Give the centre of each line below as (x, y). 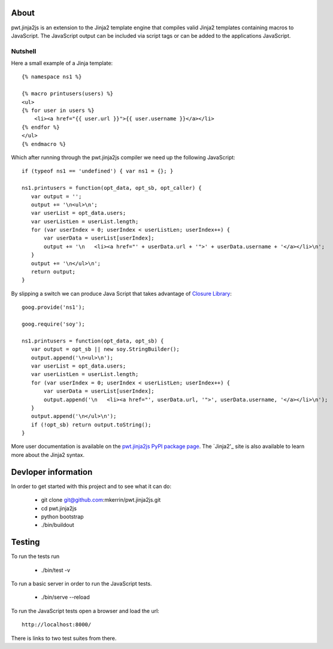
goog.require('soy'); (53, 324)
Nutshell (24, 51)
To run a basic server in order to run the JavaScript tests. (81, 583)
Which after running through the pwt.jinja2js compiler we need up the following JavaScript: (123, 157)
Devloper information (52, 472)
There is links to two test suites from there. (64, 638)
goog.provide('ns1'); (53, 307)
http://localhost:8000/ (57, 625)
